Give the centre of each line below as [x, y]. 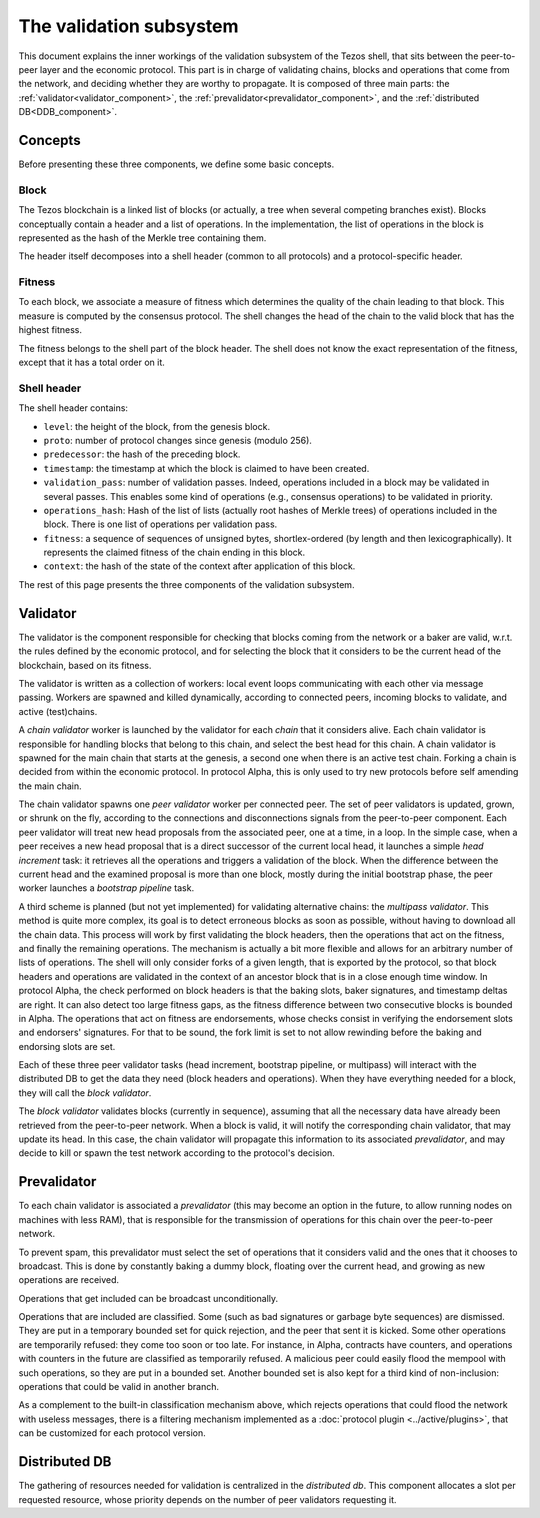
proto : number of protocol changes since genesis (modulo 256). [177, 440]
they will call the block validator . [85, 1092]
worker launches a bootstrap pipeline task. [106, 888]
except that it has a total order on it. [91, 362]
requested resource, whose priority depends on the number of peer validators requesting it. [207, 1499]
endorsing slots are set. [67, 1046]
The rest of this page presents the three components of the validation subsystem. [186, 584]
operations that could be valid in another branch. [119, 1387]
